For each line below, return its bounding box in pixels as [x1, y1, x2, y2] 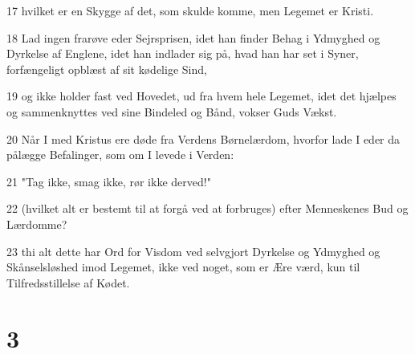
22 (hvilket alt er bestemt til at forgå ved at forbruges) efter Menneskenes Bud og [6, 200, 409, 217]
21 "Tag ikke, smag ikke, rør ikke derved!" [6, 173, 211, 189]
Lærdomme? [6, 215, 67, 232]
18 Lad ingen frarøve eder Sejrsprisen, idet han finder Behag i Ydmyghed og [6, 29, 380, 46]
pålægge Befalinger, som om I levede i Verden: [6, 146, 234, 163]
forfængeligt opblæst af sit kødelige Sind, [6, 60, 207, 77]
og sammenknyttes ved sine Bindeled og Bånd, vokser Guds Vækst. [6, 103, 337, 120]
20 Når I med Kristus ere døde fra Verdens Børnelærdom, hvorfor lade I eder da [6, 130, 401, 147]
